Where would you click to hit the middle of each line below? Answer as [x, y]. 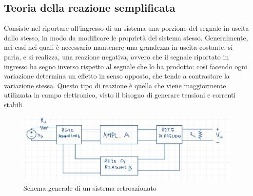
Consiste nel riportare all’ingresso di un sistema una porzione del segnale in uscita [126, 28]
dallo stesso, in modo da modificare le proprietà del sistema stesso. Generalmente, [126, 37]
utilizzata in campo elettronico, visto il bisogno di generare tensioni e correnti [120, 95]
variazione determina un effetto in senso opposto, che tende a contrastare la [117, 76]
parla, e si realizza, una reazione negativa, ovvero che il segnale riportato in [117, 56]
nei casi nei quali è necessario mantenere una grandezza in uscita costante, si [118, 47]
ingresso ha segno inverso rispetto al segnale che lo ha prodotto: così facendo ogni [126, 66]
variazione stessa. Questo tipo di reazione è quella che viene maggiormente [115, 85]
